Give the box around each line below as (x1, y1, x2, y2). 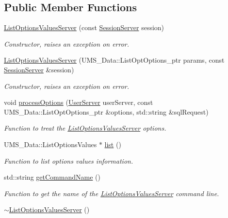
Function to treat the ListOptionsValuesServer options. (4, 123, 166, 133)
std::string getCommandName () (4, 172, 100, 182)
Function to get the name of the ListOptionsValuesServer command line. (4, 188, 219, 198)
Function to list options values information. (4, 155, 133, 166)
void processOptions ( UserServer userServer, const (4, 97, 153, 107)
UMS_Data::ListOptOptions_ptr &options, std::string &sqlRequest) (4, 106, 209, 117)
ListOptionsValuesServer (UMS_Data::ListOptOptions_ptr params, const (4, 55, 225, 65)
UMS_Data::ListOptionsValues (4, 139, 97, 149)
